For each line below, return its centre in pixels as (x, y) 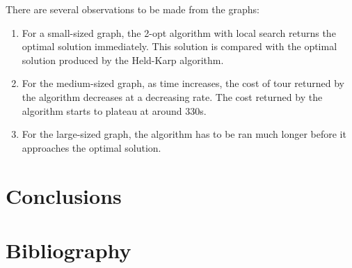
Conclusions (64, 195)
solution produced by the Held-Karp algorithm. (123, 60)
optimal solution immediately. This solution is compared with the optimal (179, 46)
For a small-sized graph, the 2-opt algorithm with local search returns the (179, 32)
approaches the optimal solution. (91, 147)
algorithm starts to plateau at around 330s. (114, 110)
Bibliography (69, 250)
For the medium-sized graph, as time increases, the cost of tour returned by (183, 83)
